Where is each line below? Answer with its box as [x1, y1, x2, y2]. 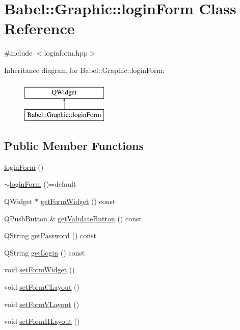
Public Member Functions [4, 138, 144, 154]
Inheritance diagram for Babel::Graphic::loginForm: [4, 64, 165, 75]
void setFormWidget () [4, 264, 75, 275]
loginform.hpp [44, 47, 88, 58]
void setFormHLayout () [4, 316, 80, 326]
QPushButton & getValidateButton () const [4, 213, 142, 223]
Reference [4, 18, 75, 39]
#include [4, 47, 33, 58]
